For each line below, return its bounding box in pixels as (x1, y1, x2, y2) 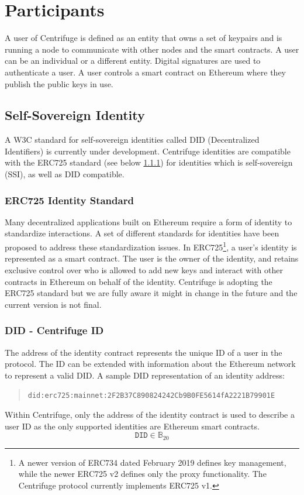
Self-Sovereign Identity (5, 106, 145, 124)
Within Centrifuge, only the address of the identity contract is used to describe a (5, 408, 295, 420)
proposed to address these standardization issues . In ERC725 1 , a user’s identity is (5, 239, 297, 253)
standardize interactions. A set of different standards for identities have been (5, 227, 279, 239)
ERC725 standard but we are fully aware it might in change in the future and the (5, 287, 298, 299)
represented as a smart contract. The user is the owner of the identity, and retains (5, 252, 299, 264)
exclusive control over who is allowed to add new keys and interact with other (5, 263, 283, 276)
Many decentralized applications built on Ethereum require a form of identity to (5, 215, 292, 228)
